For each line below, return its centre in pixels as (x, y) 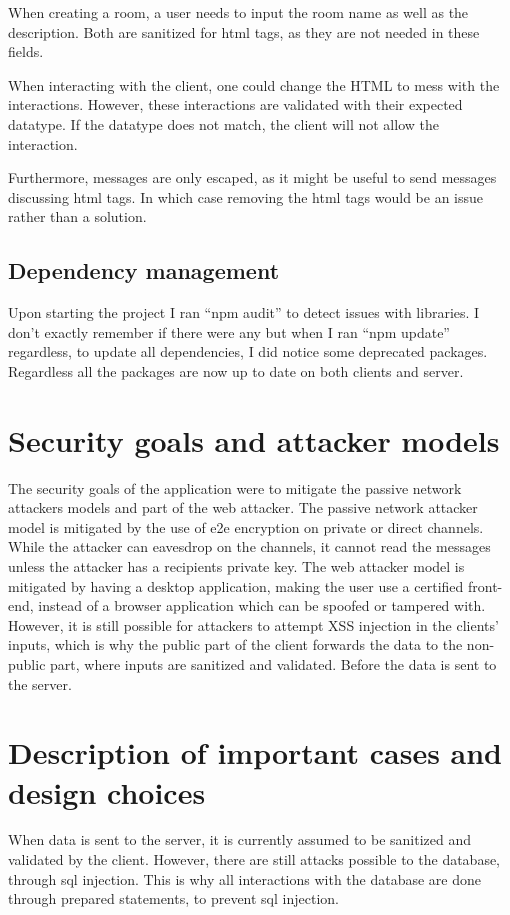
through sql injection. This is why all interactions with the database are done (245, 878)
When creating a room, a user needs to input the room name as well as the (238, 12)
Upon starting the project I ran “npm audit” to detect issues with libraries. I (244, 312)
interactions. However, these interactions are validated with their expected (235, 104)
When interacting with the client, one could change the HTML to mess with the (254, 84)
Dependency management (144, 270)
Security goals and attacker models (254, 439)
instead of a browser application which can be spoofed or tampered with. (262, 605)
